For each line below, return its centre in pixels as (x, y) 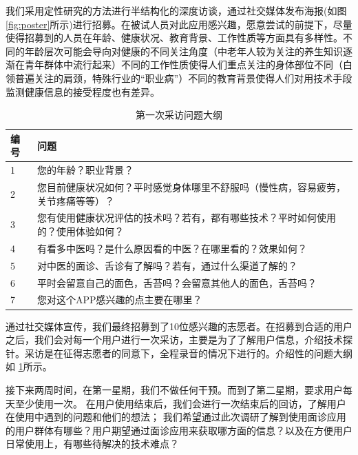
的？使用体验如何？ (81, 231)
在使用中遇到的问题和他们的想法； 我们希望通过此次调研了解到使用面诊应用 (176, 417)
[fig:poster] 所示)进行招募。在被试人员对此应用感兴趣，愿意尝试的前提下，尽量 (179, 24)
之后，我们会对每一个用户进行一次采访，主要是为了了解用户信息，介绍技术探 (179, 340)
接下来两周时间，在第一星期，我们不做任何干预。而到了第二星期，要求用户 (174, 389)
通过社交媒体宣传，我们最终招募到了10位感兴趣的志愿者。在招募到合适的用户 (179, 326)
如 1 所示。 (29, 366)
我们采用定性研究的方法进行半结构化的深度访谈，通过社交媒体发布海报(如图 (176, 10)
